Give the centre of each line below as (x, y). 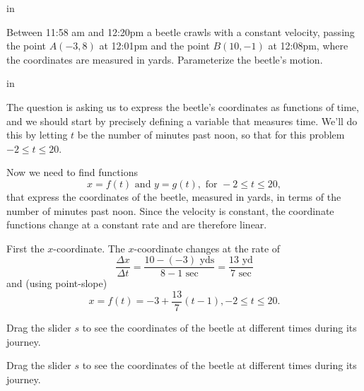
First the (25, 248)
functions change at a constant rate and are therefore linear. (137, 224)
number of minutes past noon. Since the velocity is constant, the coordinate (170, 210)
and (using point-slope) (57, 283)
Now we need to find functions (72, 172)
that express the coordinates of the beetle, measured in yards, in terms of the (174, 196)
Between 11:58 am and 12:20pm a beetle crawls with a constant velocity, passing (181, 31)
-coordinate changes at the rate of (207, 248)
